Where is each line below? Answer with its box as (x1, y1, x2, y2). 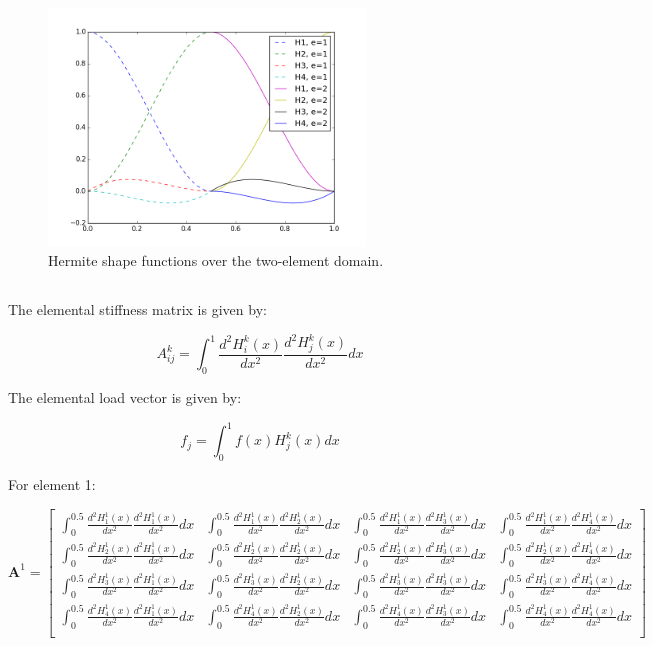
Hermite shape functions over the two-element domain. (48, 250, 384, 271)
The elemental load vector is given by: (8, 387, 242, 408)
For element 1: (8, 474, 96, 495)
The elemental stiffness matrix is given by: (8, 299, 267, 320)
